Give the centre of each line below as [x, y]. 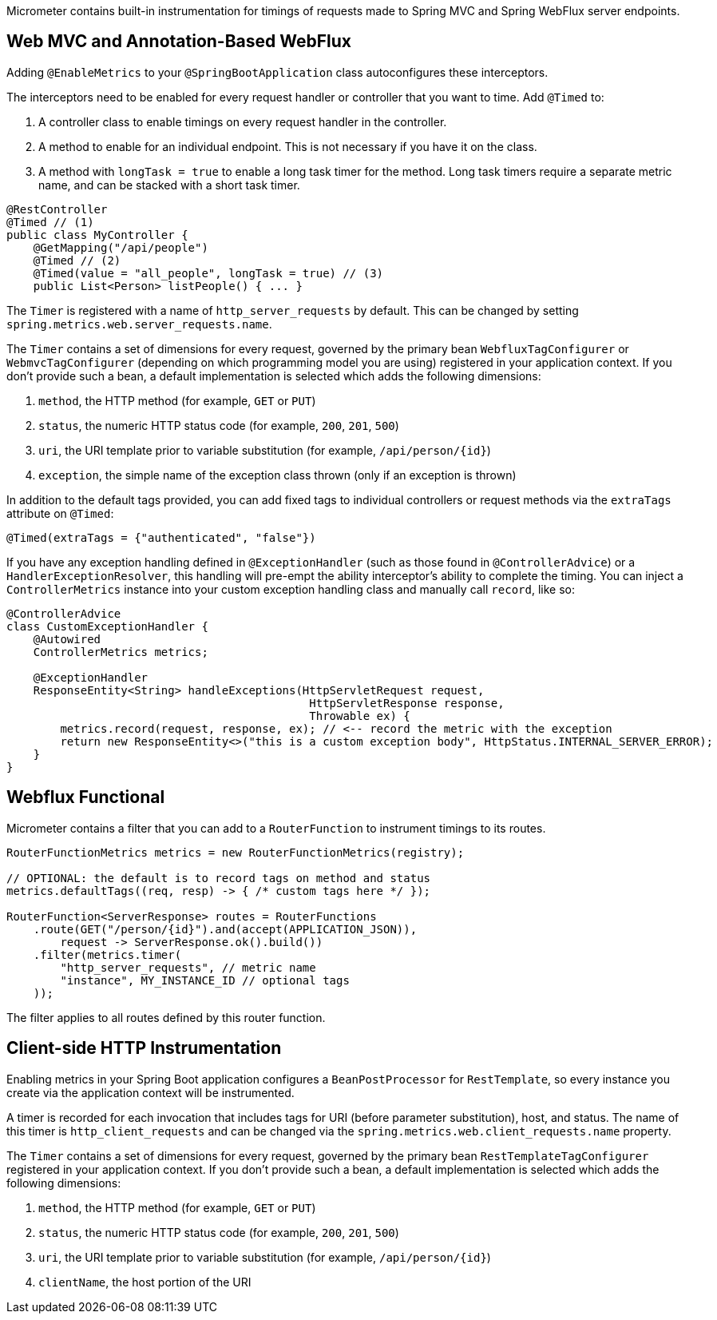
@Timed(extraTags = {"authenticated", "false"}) [161, 537]
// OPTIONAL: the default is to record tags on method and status [219, 878]
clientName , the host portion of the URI [145, 1282]
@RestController [57, 209]
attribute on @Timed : [60, 513]
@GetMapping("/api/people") [121, 247]
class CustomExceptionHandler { [107, 626]
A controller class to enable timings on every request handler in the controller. [243, 121]
